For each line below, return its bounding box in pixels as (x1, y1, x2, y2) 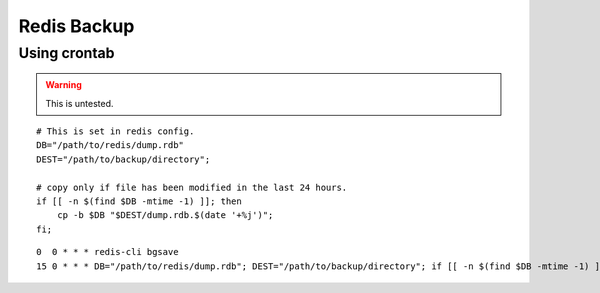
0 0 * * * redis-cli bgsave (36, 246, 179, 258)
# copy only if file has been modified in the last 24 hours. (36, 181, 348, 193)
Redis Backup (18, 15, 135, 37)
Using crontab (18, 44, 115, 62)
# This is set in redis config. (36, 125, 195, 137)
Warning (45, 79, 82, 91)
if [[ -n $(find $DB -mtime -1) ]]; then (36, 195, 242, 207)
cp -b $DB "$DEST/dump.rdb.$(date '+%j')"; (56, 210, 274, 221)
